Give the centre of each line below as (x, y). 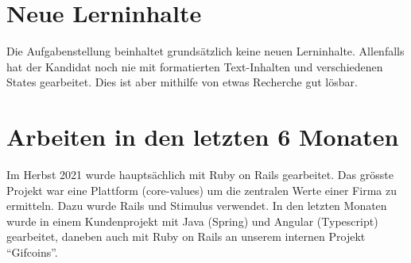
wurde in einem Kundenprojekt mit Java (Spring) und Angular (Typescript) (192, 221)
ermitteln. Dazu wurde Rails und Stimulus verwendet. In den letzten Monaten (197, 206)
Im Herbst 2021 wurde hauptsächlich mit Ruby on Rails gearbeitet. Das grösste (200, 175)
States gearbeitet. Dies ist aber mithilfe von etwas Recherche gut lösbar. (182, 82)
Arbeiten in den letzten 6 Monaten (203, 137)
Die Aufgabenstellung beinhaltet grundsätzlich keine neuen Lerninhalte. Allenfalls (205, 51)
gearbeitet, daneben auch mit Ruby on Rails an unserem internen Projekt (186, 236)
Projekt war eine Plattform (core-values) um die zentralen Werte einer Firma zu (202, 190)
